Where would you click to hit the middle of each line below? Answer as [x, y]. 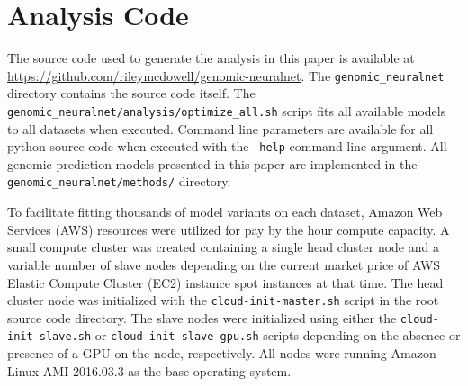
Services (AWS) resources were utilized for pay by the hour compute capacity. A [229, 229]
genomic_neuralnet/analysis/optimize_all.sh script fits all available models [227, 110]
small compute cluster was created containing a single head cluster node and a [223, 247]
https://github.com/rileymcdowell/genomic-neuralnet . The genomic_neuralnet [226, 75]
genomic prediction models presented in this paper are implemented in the [212, 163]
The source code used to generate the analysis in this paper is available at [211, 58]
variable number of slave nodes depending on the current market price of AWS [224, 264]
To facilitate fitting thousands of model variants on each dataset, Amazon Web [225, 212]
